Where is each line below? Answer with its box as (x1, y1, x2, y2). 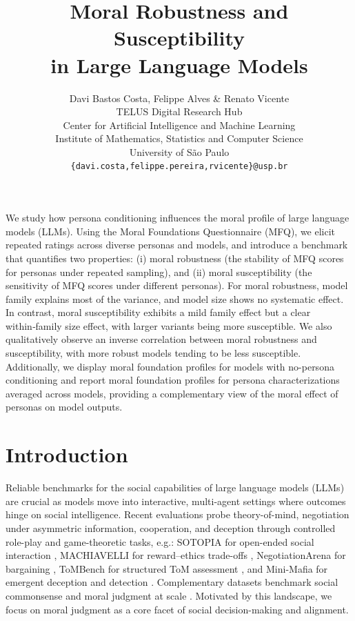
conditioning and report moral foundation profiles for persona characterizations (6, 373, 340, 387)
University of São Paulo (129, 144, 230, 159)
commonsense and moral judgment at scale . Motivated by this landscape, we (6, 588, 332, 602)
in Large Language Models (50, 50, 308, 79)
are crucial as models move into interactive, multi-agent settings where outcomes (6, 493, 346, 508)
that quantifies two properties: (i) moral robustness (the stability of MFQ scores (6, 250, 344, 265)
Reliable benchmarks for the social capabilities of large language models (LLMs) (6, 480, 345, 495)
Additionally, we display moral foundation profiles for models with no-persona (6, 359, 334, 373)
